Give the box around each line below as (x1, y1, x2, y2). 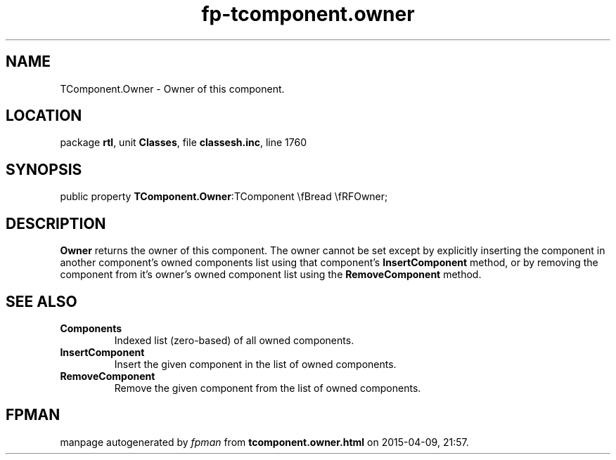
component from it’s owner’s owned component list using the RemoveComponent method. (60, 268, 482, 281)
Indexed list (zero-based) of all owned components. (114, 334, 354, 346)
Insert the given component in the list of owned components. (114, 357, 397, 370)
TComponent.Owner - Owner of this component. (60, 82, 285, 95)
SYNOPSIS (6, 160, 82, 178)
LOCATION (6, 107, 82, 125)
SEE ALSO (6, 292, 77, 310)
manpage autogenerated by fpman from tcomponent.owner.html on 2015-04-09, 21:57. (60, 435, 469, 448)
